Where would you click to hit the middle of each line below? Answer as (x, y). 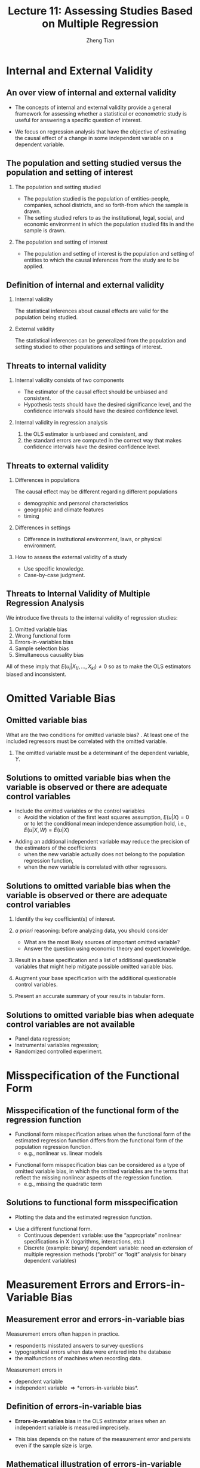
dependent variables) (50, 1260)
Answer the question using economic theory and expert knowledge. (107, 949)
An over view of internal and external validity (91, 93)
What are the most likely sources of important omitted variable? (102, 942)
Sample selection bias (42, 648)
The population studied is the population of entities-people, (97, 198)
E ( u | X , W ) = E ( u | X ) (47, 830)
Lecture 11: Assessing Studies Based (100, 11)
